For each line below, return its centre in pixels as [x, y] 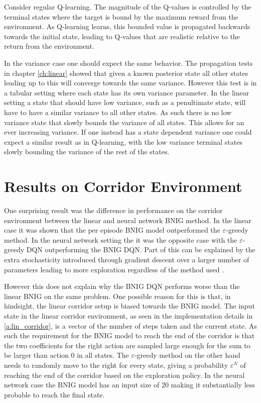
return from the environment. [49, 46]
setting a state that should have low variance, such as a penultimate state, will [125, 102]
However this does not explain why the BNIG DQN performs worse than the [122, 286]
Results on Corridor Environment [123, 186]
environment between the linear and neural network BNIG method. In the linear [128, 220]
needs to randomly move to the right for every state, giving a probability [116, 365]
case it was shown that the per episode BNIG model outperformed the [112, 230]
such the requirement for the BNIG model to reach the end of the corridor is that [129, 335]
